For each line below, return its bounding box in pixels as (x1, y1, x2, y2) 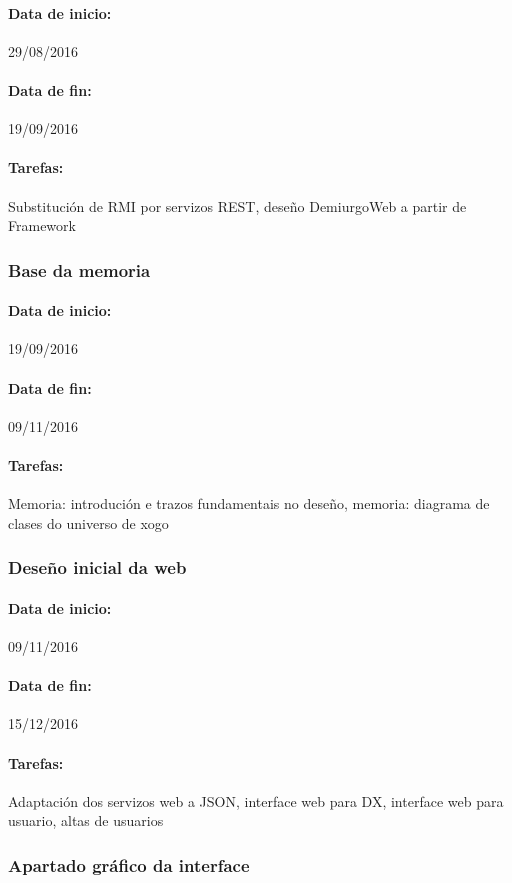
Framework (8, 215, 76, 236)
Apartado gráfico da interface (8, 852, 250, 877)
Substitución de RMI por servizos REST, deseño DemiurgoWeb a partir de (8, 195, 467, 216)
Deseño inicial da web (8, 555, 187, 580)
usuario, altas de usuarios (8, 810, 164, 831)
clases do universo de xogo (8, 512, 169, 533)
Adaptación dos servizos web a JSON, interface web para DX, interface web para (8, 790, 504, 811)
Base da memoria (8, 257, 151, 282)
